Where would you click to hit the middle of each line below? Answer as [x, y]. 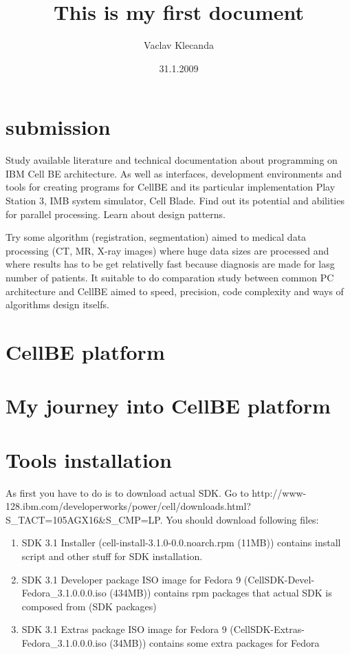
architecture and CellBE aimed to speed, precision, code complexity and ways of [175, 291]
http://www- [279, 492]
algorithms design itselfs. [57, 304]
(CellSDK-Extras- [267, 629]
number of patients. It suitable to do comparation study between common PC [170, 277]
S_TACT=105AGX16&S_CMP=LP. [84, 519]
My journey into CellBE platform [168, 406]
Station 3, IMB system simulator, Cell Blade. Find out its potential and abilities [175, 201]
